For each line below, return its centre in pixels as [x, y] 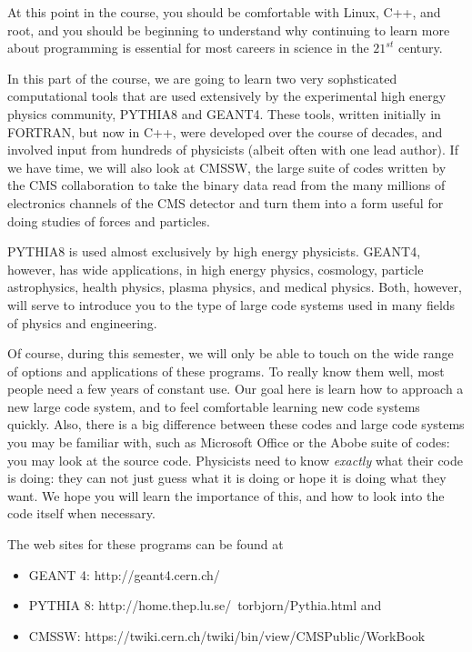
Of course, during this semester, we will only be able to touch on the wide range [231, 353]
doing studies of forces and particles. [109, 221]
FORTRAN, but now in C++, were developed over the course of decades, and [225, 131]
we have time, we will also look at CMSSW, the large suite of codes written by [227, 167]
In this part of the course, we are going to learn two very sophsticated [202, 78]
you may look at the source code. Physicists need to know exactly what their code [236, 460]
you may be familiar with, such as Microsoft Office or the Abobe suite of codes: [229, 442]
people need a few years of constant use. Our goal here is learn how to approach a [236, 389]
